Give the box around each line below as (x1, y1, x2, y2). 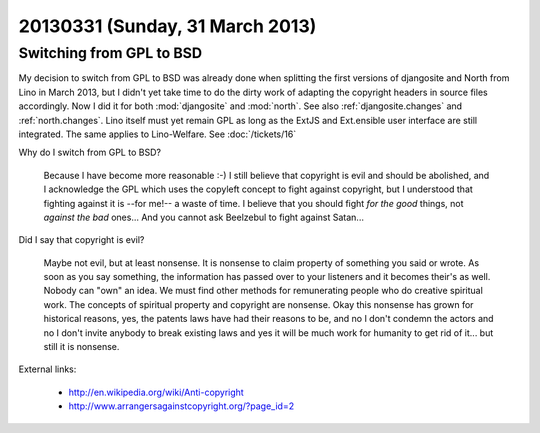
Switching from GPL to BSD (18, 44, 203, 62)
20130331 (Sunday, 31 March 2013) (18, 15, 317, 37)
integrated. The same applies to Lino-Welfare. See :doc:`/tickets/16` (18, 128, 297, 140)
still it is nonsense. (43, 341, 120, 353)
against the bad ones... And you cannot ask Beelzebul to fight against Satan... (43, 211, 365, 223)
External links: (18, 363, 77, 375)
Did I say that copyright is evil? (18, 234, 145, 246)
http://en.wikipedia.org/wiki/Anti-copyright (68, 386, 244, 398)
